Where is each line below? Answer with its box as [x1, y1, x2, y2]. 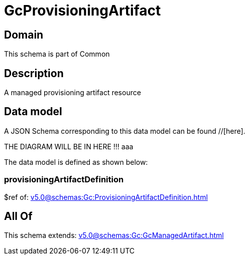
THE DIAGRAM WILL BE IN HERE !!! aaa [4, 142, 134, 151]
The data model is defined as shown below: [4, 157, 148, 166]
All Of [4, 210, 33, 223]
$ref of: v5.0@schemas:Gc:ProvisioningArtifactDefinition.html [4, 192, 208, 201]
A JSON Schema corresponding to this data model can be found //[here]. [4, 126, 245, 135]
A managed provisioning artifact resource [4, 88, 141, 97]
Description [4, 67, 64, 80]
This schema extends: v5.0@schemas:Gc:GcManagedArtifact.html [4, 231, 224, 240]
